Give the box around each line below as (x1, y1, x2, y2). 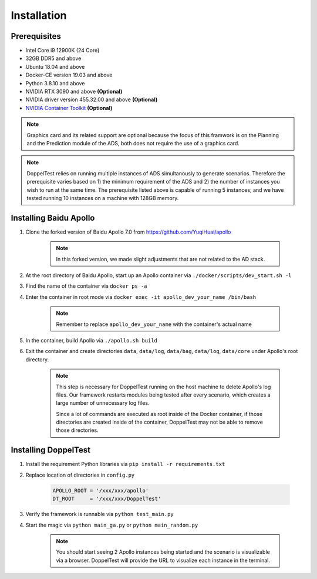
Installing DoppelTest (11, 445, 91, 455)
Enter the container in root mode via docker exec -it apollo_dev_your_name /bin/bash (25, 293, 257, 300)
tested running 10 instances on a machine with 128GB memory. (26, 194, 179, 201)
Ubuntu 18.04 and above (25, 63, 85, 70)
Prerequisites (11, 31, 61, 41)
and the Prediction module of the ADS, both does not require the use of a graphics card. (26, 139, 240, 147)
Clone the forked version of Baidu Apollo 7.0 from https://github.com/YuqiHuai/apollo (25, 228, 231, 235)
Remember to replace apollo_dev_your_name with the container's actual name (56, 321, 252, 328)
